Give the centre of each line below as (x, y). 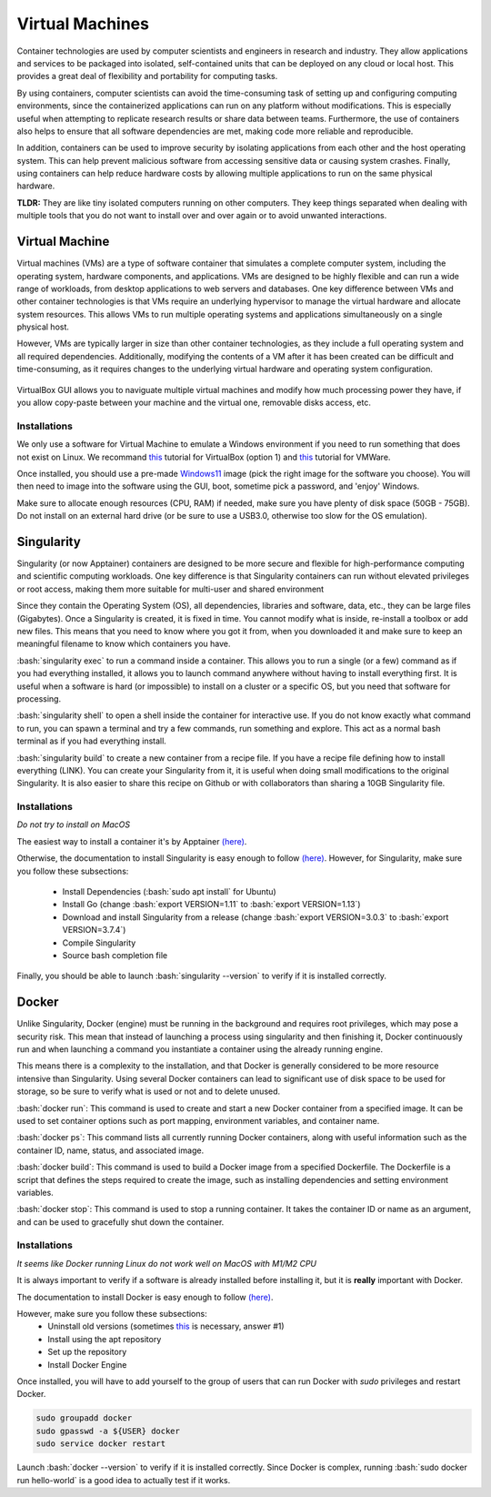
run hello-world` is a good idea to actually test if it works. (124, 1480)
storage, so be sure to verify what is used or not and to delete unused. (149, 1091)
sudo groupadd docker (84, 1418)
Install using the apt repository (105, 1339)
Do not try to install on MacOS (74, 824)
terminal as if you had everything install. (92, 741)
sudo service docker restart (101, 1444)
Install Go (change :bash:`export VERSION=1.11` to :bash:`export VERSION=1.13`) (211, 905)
